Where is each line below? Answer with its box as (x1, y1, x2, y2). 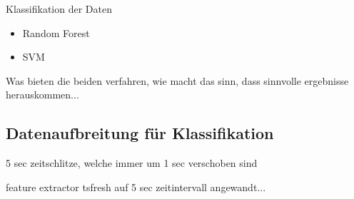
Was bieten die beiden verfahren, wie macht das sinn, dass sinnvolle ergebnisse (6, 73, 349, 88)
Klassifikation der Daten (6, 1, 112, 16)
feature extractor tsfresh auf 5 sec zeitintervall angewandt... (6, 179, 266, 194)
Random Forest (22, 25, 90, 40)
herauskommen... (6, 87, 79, 102)
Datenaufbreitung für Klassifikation (6, 122, 274, 144)
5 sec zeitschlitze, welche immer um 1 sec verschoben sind (6, 155, 258, 170)
